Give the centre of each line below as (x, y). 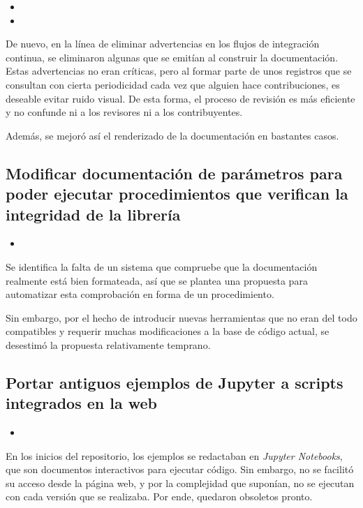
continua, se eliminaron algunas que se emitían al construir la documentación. (172, 57)
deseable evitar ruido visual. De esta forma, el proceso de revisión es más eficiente (180, 98)
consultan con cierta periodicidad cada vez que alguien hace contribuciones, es (173, 84)
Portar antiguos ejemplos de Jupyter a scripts (175, 382)
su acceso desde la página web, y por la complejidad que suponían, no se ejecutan (180, 483)
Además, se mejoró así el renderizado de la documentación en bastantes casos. (172, 135)
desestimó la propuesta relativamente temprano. (108, 344)
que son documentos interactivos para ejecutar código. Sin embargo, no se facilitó (180, 469)
